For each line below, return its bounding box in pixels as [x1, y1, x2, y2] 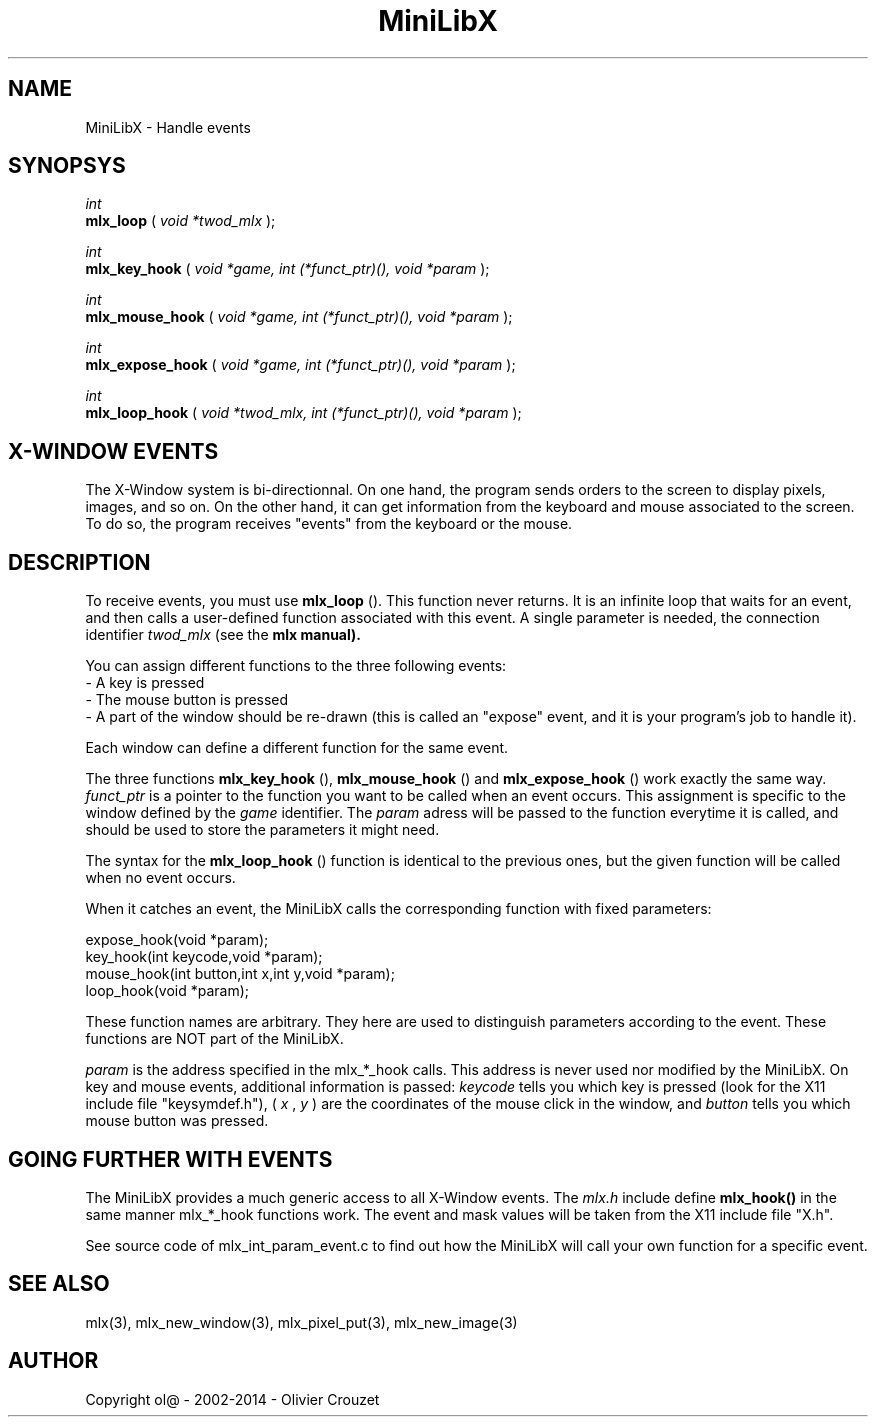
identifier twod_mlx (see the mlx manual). [85, 626, 361, 644]
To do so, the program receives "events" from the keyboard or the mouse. [85, 515, 573, 533]
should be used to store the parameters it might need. [85, 821, 440, 839]
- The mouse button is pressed [85, 691, 289, 709]
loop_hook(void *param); [85, 982, 250, 1000]
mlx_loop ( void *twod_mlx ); [85, 212, 276, 230]
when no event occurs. [85, 869, 236, 887]
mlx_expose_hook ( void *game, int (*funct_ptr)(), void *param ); [85, 356, 516, 374]
